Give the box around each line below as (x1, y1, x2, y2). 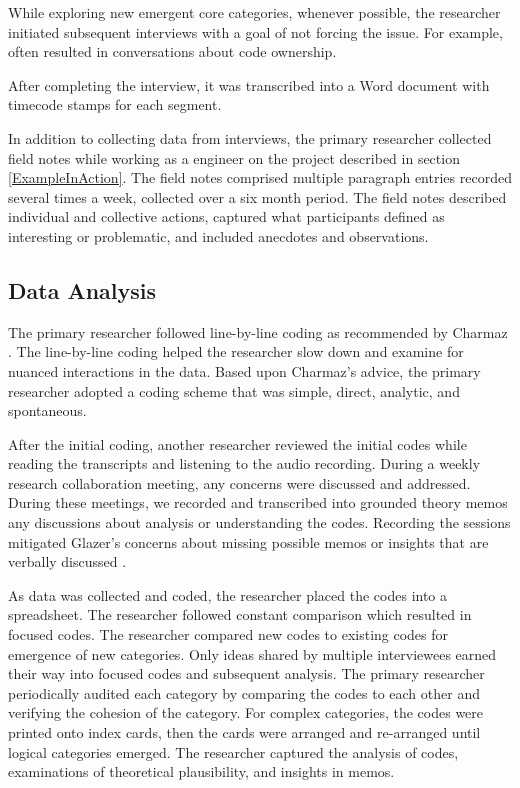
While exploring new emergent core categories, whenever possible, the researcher (8, 2, 501, 22)
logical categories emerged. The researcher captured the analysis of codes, (8, 741, 459, 762)
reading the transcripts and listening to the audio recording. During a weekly (8, 453, 481, 474)
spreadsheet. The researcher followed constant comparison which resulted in (8, 604, 472, 625)
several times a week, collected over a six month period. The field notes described (8, 186, 507, 207)
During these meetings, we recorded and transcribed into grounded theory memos (8, 492, 508, 513)
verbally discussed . (8, 551, 127, 572)
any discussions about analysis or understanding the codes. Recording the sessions (8, 512, 511, 533)
